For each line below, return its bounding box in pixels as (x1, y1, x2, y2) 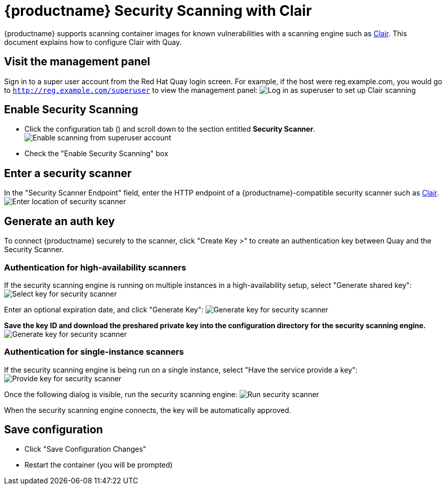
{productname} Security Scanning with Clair (4, 2, 312, 19)
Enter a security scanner (4, 166, 132, 180)
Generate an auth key (4, 214, 115, 228)
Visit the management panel (4, 55, 150, 68)
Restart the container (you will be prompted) (24, 460, 173, 470)
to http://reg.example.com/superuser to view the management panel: (4, 85, 258, 94)
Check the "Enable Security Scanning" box (24, 149, 168, 158)
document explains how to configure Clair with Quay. (4, 37, 182, 46)
